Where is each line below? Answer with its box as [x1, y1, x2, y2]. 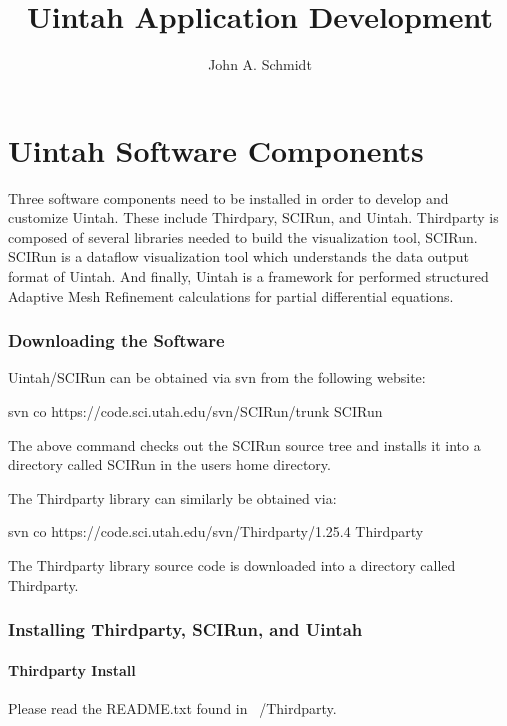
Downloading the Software [8, 328, 225, 353]
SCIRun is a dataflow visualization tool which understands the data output [8, 246, 470, 267]
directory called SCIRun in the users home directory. [8, 454, 331, 475]
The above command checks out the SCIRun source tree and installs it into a [8, 434, 481, 455]
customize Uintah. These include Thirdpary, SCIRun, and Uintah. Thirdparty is [8, 207, 499, 228]
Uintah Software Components [8, 129, 424, 170]
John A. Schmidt [208, 54, 312, 75]
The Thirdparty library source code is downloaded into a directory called [8, 555, 456, 575]
